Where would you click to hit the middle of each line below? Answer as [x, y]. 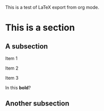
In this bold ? [18, 88]
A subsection [27, 46]
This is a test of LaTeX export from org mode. [52, 7]
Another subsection [37, 104]
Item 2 [12, 68]
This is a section [40, 28]
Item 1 [11, 58]
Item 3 [12, 78]
